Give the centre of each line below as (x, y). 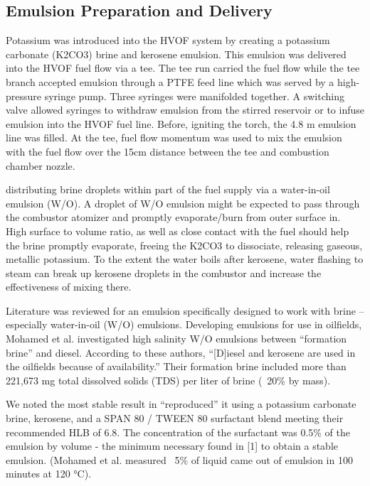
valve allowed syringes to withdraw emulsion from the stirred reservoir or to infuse (185, 110)
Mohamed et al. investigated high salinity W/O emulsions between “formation (176, 339)
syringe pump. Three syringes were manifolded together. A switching (194, 96)
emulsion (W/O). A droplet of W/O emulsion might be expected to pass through (183, 203)
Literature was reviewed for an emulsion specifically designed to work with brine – (185, 310)
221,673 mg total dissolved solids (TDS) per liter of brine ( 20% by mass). (168, 380)
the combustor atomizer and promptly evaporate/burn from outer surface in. (173, 217)
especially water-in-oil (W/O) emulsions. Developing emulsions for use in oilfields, (184, 324)
